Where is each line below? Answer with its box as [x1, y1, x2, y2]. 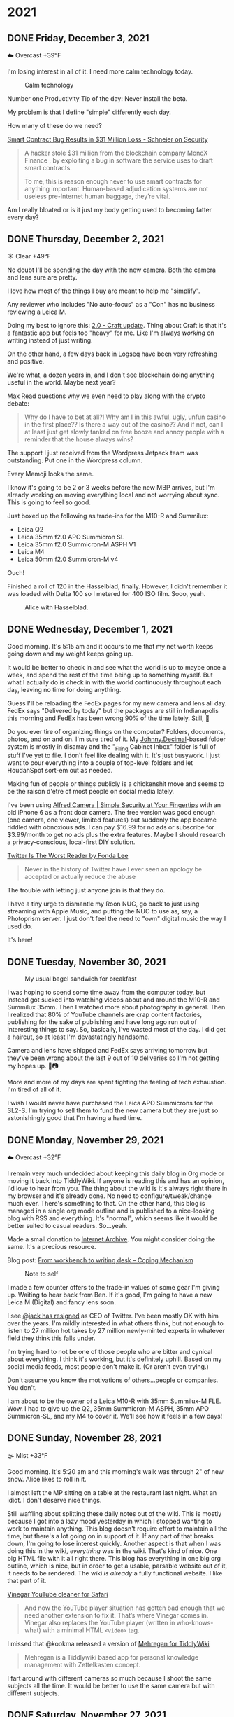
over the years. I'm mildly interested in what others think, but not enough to [7, 1319, 224, 1328]
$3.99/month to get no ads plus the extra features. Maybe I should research [7, 831, 226, 839]
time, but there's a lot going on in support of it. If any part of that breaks [7, 1531, 214, 1540]
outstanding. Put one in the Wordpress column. [7, 456, 143, 464]
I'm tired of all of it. [7, 1085, 61, 1094]
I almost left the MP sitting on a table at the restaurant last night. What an [7, 1488, 217, 1496]
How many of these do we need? [7, 122, 103, 130]
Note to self [24, 1269, 59, 1278]
